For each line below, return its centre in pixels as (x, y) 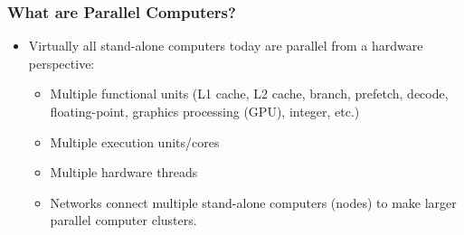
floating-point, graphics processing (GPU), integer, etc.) (205, 111)
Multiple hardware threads (124, 172)
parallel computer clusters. (123, 220)
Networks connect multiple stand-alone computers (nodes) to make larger (253, 202)
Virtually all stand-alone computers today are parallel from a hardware (226, 46)
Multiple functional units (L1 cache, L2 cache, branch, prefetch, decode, (249, 94)
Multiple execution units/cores (135, 141)
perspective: (62, 63)
